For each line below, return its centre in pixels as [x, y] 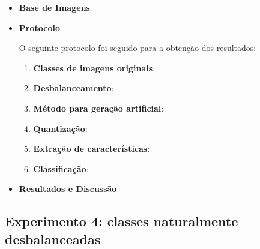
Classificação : [61, 168]
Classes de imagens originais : [94, 67]
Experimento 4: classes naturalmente [122, 221]
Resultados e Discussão [68, 189]
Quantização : [60, 128]
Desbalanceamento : [74, 88]
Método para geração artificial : [98, 108]
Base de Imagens [54, 7]
